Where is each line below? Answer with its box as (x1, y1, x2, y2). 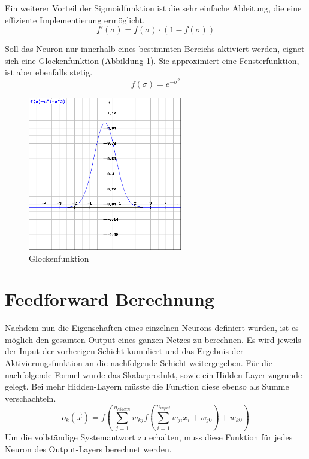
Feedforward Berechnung (5, 287, 214, 311)
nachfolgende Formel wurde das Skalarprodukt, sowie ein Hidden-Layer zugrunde (5, 368, 302, 381)
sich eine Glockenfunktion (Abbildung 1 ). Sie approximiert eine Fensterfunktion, (5, 54, 299, 66)
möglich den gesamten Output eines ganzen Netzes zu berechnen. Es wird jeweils (5, 333, 301, 345)
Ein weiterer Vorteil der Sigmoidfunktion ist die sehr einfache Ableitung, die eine (5, 2, 302, 14)
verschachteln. (5, 391, 56, 404)
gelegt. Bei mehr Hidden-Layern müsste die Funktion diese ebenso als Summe (5, 380, 289, 393)
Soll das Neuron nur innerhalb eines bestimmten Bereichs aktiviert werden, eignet (5, 42, 305, 55)
